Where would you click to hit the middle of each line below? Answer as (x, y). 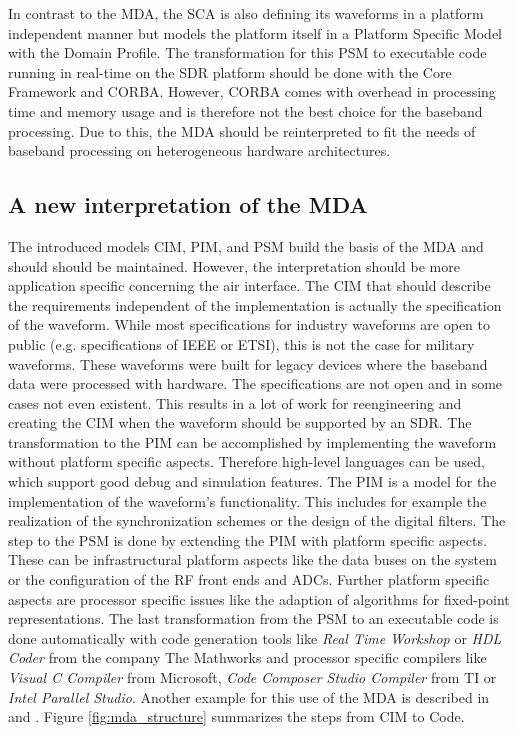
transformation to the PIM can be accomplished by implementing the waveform (252, 441)
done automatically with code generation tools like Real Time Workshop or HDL (255, 637)
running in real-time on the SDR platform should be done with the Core (230, 71)
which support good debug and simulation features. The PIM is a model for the (252, 481)
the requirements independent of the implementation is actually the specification (255, 304)
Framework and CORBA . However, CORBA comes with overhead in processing (252, 91)
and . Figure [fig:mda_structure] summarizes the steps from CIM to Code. (236, 716)
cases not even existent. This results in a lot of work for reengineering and (235, 402)
